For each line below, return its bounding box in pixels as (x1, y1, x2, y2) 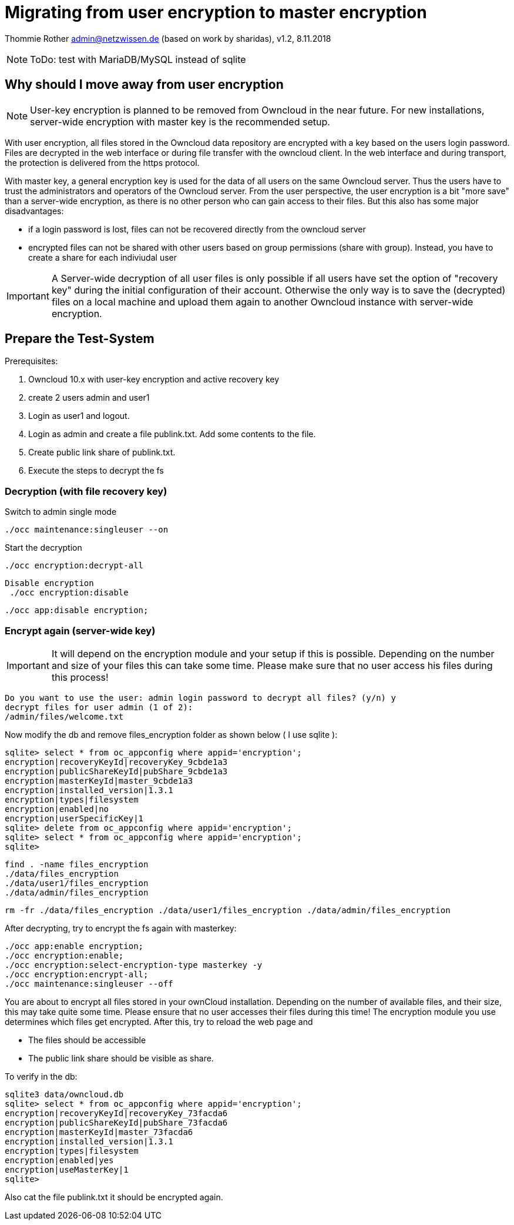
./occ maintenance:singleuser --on (5, 525, 169, 535)
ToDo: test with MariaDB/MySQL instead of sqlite (30, 53, 246, 65)
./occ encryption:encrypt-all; (5, 969, 149, 979)
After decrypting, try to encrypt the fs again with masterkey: (5, 923, 237, 933)
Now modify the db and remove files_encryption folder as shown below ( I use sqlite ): (5, 729, 338, 740)
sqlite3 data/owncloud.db (5, 1089, 124, 1099)
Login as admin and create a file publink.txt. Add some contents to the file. (28, 429, 316, 440)
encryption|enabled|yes (5, 1155, 114, 1165)
